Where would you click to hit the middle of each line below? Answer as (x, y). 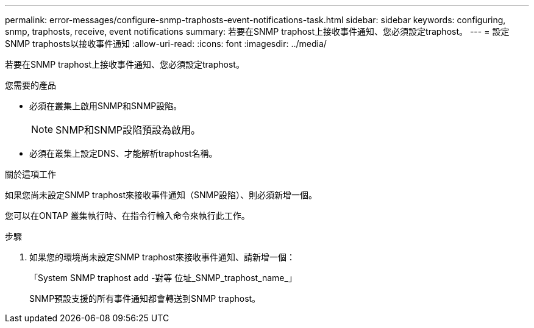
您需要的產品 (30, 85)
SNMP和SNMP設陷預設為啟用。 (128, 130)
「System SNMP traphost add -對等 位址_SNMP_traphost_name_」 (163, 278)
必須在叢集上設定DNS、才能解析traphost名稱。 (123, 153)
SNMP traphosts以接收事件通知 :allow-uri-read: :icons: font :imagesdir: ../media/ (166, 44)
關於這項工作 (30, 174)
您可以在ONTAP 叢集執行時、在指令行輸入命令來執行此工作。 (127, 216)
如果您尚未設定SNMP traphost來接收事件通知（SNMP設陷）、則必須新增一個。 (161, 195)
